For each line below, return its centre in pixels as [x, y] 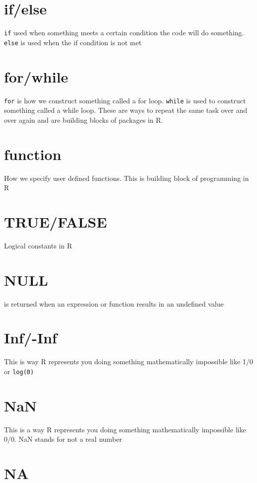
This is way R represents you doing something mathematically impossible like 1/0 [128, 362]
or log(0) [19, 371]
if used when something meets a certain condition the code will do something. [124, 33]
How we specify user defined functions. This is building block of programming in [127, 178]
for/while [36, 76]
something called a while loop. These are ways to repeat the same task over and [126, 110]
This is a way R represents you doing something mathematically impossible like [125, 429]
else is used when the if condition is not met [73, 42]
